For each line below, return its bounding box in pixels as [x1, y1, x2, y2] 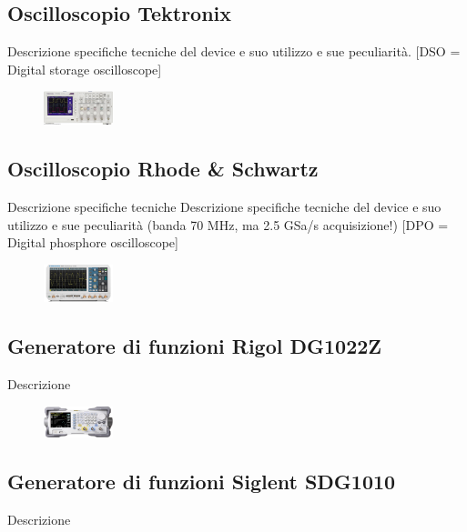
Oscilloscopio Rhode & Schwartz [7, 155, 319, 183]
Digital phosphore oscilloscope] [7, 233, 178, 252]
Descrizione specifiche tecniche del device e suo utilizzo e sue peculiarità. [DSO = [7, 42, 461, 61]
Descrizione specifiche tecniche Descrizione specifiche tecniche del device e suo [7, 197, 442, 216]
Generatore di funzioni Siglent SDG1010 [7, 467, 396, 495]
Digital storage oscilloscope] [7, 59, 162, 78]
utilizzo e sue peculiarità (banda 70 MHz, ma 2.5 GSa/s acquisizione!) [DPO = [7, 215, 449, 234]
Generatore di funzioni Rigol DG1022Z [7, 332, 382, 360]
